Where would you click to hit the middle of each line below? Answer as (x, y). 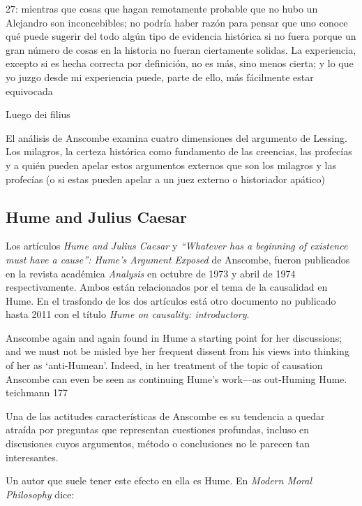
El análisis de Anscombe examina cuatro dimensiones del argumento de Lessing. (176, 137)
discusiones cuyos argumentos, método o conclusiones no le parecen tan (158, 443)
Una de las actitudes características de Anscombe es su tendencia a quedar (165, 415)
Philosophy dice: (40, 494)
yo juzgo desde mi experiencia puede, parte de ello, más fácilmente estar (160, 77)
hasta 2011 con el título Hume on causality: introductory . (128, 314)
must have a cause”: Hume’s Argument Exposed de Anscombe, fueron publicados (178, 259)
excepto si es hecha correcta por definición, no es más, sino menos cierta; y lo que (180, 63)
